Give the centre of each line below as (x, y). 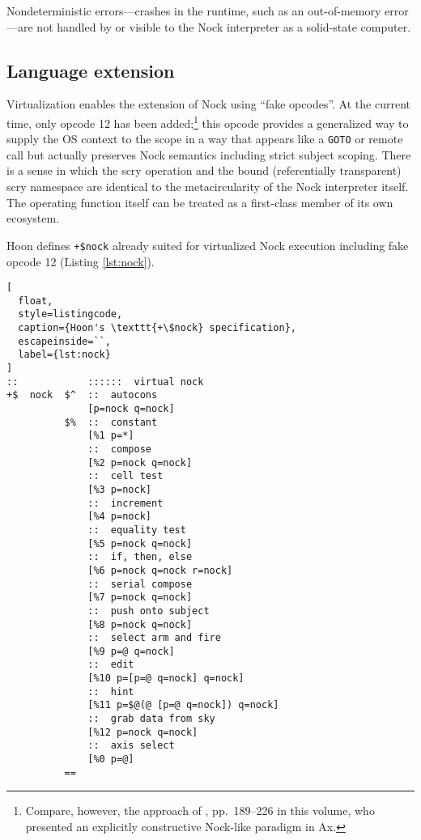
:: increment (125, 503)
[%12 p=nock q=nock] (143, 732)
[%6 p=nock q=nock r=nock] (160, 570)
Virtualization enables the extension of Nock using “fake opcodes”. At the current (208, 104)
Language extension (91, 70)
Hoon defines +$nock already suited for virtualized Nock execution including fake (208, 245)
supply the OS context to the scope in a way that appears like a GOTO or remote (205, 139)
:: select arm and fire (154, 638)
